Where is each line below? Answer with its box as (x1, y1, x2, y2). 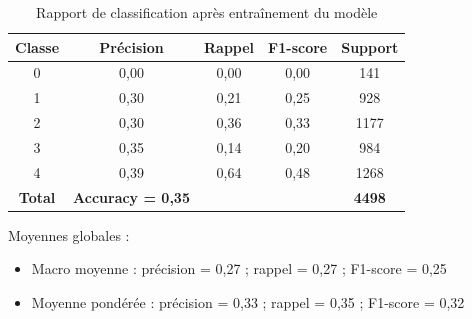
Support (341, 36, 399, 57)
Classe (15, 36, 60, 57)
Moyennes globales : (8, 224, 130, 245)
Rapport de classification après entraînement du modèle (36, 2, 378, 22)
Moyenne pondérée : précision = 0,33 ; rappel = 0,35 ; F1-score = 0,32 (31, 291, 465, 312)
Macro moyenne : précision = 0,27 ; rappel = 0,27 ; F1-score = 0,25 (31, 258, 447, 279)
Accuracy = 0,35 (73, 186, 190, 207)
